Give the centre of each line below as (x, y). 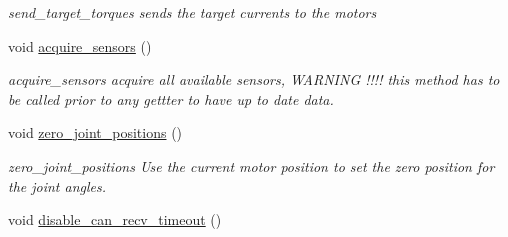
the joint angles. (57, 185)
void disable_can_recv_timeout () (115, 219)
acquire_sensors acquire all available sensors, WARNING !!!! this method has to (254, 79)
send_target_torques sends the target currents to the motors (192, 12)
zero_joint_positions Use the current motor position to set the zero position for (251, 165)
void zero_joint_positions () (95, 132)
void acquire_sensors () (80, 45)
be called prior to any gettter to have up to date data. (171, 98)
